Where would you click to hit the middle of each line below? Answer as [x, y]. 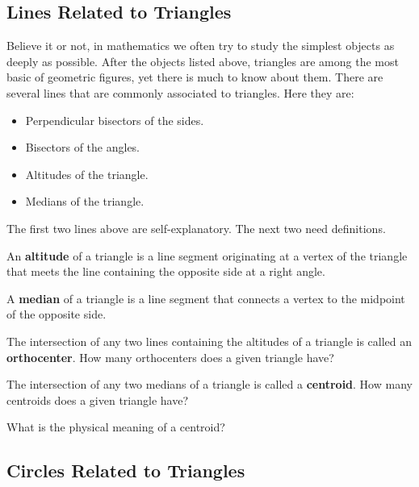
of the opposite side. [57, 314]
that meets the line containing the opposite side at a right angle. [166, 271]
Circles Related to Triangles [126, 470]
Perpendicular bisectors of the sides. [115, 120]
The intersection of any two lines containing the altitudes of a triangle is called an [209, 341]
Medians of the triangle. [85, 201]
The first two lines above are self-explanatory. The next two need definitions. [196, 228]
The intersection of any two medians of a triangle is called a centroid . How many [209, 384]
